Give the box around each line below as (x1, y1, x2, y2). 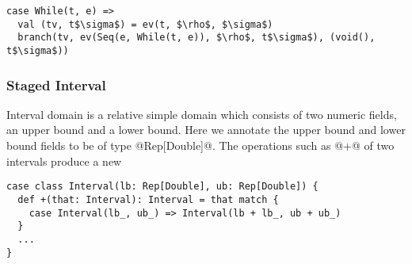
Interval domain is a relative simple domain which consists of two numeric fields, (6, 105, 397, 122)
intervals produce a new (6, 152, 122, 169)
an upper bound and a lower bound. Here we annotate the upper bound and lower (6, 121, 406, 138)
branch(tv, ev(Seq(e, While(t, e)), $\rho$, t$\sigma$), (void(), (17, 32, 376, 44)
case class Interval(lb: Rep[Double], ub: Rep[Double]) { (6, 181, 319, 193)
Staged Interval (6, 75, 106, 94)
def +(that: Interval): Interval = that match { (17, 193, 279, 205)
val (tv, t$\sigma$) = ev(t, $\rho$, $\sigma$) (17, 18, 273, 30)
